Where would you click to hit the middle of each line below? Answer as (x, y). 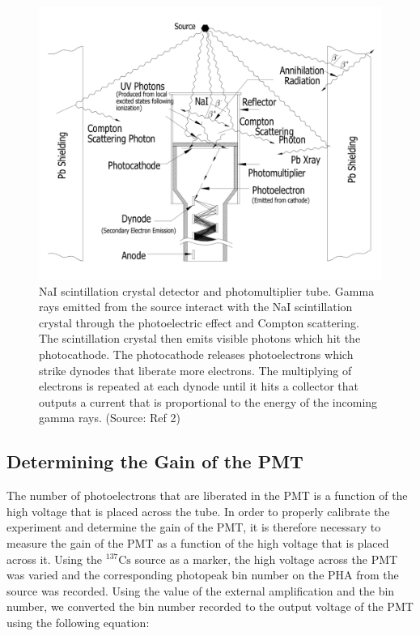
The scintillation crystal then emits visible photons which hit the (200, 338)
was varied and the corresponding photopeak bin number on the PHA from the (203, 575)
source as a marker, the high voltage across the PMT (266, 559)
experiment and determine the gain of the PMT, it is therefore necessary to (194, 527)
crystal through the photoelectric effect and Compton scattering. (199, 322)
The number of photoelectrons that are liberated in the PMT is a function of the (207, 495)
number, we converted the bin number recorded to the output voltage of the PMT (210, 606)
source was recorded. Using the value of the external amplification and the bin (201, 590)
